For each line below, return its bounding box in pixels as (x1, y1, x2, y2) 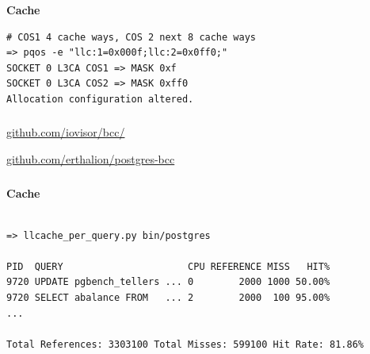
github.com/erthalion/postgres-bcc (6, 151, 175, 167)
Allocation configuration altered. (6, 93, 194, 105)
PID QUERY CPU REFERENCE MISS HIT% (6, 260, 330, 272)
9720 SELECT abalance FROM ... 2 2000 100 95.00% (6, 292, 330, 304)
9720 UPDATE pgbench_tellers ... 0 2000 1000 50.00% (6, 276, 330, 288)
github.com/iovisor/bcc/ (6, 124, 125, 140)
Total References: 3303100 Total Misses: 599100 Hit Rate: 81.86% (6, 338, 364, 350)
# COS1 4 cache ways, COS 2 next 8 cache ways (6, 31, 256, 43)
